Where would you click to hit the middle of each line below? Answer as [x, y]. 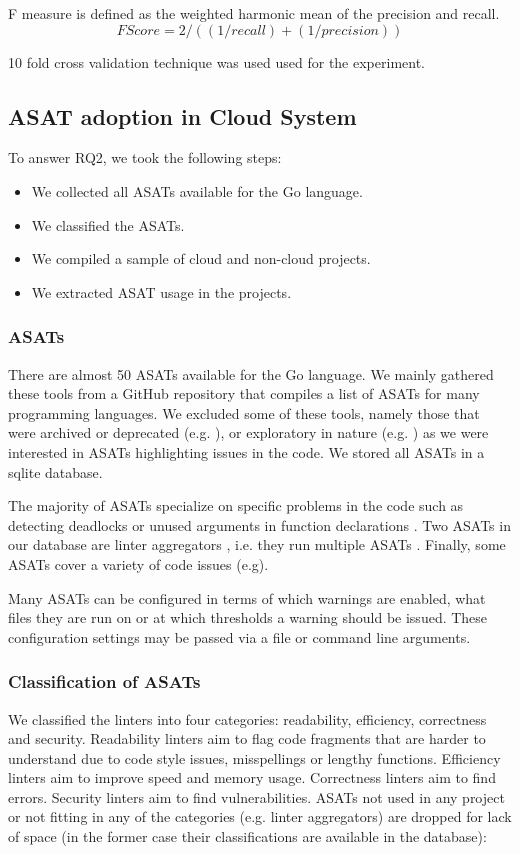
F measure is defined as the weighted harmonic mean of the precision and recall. [254, 13]
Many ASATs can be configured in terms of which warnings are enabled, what [247, 597]
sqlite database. [55, 471]
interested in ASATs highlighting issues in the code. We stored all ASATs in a [246, 451]
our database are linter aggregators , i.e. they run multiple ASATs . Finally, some [257, 544]
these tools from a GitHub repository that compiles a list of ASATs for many [244, 393]
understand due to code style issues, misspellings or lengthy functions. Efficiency [254, 757]
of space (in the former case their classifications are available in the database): [247, 836]
